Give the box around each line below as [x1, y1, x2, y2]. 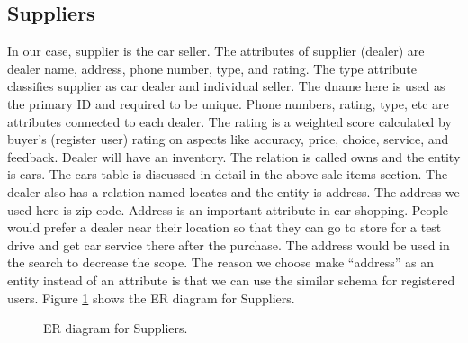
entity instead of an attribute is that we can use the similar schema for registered [7, 270, 455, 289]
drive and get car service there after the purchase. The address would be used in [7, 235, 450, 254]
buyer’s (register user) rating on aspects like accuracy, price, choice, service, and [7, 130, 449, 149]
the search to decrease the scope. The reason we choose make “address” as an [7, 253, 434, 272]
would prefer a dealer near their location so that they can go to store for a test [7, 218, 442, 237]
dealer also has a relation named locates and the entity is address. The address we [7, 182, 460, 201]
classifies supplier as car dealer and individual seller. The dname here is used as [7, 77, 445, 95]
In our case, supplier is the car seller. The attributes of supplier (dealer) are [7, 41, 425, 60]
